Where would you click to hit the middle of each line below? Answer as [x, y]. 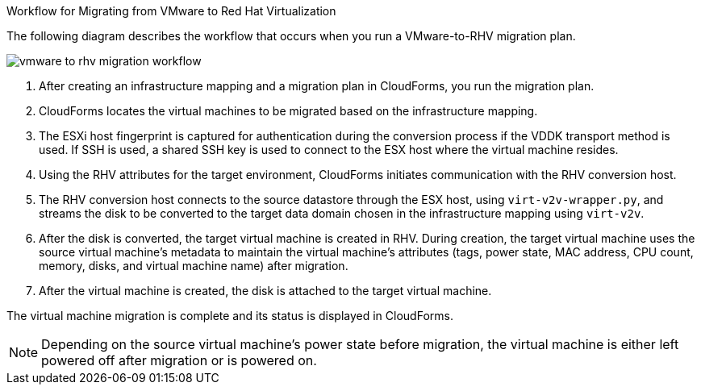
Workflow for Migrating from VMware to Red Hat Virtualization [171, 11]
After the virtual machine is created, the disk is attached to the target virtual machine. [265, 291]
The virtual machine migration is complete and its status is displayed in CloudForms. [230, 316]
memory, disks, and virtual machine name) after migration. [194, 266]
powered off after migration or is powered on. [179, 360]
